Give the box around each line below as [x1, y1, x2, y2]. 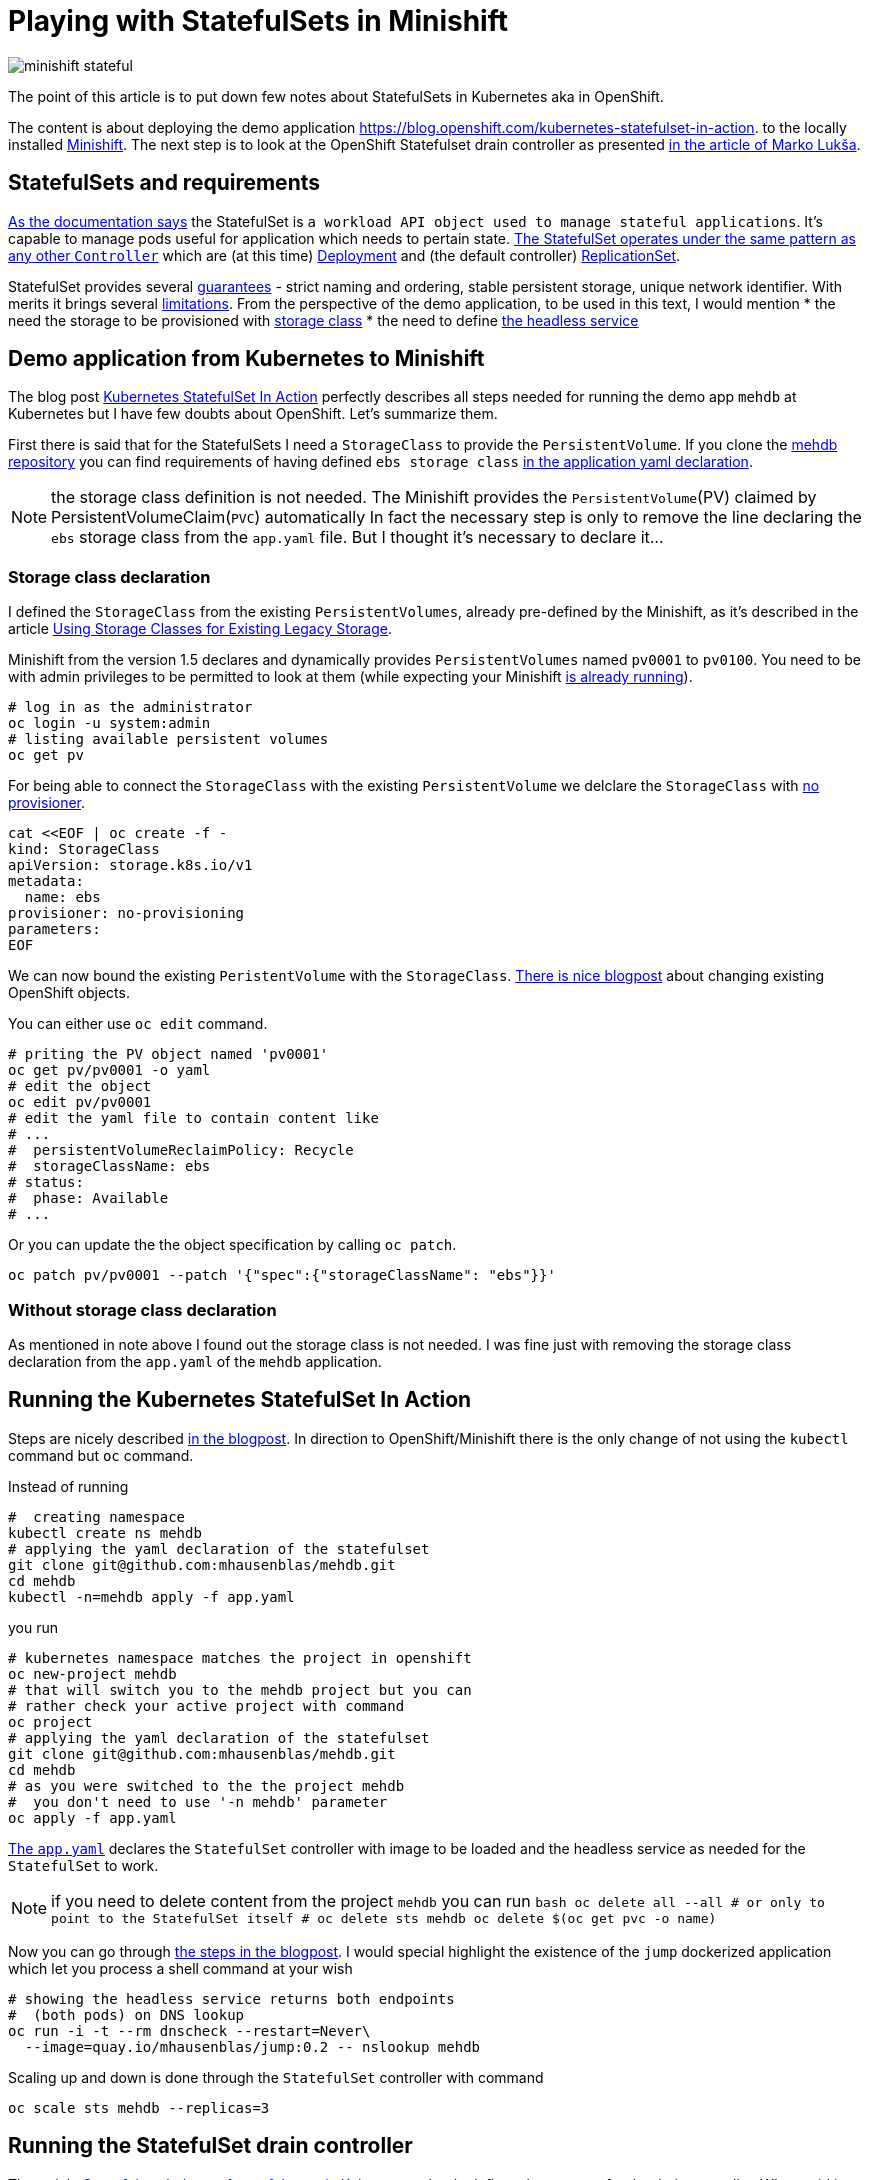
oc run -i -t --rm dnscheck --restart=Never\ [8, 2022, 371, 2039]
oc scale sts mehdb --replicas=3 [8, 2099, 270, 2116]
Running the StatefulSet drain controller [8, 2133, 413, 2159]
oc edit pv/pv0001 [8, 1094, 152, 1111]
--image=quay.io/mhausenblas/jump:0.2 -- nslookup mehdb [24, 2038, 481, 2055]
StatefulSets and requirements [8, 170, 321, 196]
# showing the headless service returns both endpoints [8, 1990, 455, 2007]
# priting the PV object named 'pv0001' [8, 1046, 329, 1063]
